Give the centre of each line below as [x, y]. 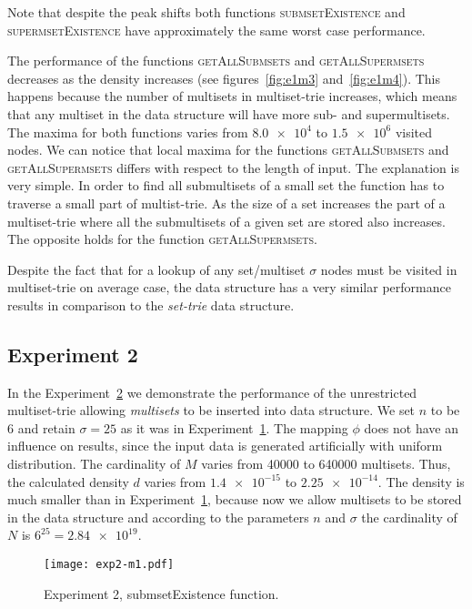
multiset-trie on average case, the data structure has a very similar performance [229, 287]
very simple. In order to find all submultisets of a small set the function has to [226, 185]
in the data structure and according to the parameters [158, 517]
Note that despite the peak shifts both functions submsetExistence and [206, 12]
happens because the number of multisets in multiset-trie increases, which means [232, 96]
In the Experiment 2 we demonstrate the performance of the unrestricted [212, 392]
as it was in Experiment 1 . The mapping [234, 427]
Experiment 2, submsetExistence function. [161, 593]
